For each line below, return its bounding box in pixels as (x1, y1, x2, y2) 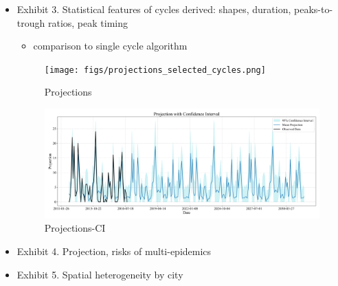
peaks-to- (294, 2, 333, 16)
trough (16, 15, 45, 30)
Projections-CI (44, 221, 106, 235)
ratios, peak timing (47, 15, 128, 30)
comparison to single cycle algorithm (33, 38, 188, 53)
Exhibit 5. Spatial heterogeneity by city (16, 267, 183, 281)
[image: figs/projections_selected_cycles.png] (44, 65, 266, 75)
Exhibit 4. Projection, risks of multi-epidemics (16, 244, 212, 258)
